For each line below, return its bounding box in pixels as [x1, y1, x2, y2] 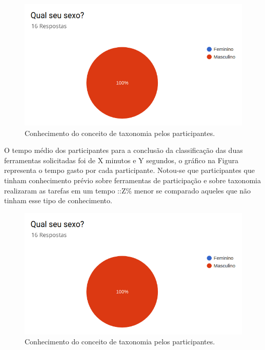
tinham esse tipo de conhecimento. [4, 195, 112, 206]
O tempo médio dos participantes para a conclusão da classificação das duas [4, 145, 243, 155]
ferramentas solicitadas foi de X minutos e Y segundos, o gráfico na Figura [4, 154, 238, 165]
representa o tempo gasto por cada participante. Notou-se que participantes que [4, 165, 255, 176]
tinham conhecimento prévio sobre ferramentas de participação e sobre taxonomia [4, 174, 261, 185]
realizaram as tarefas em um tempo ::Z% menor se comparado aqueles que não [4, 185, 251, 196]
